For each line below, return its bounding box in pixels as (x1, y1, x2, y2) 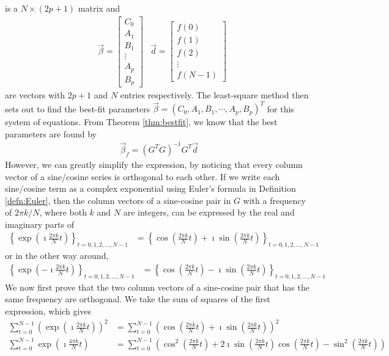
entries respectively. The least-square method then (120, 89, 309, 101)
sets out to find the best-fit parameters (5, 102, 150, 115)
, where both (39, 206, 87, 219)
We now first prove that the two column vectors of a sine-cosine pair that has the (5, 280, 309, 293)
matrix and (78, 2, 120, 14)
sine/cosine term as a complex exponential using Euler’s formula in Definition (5, 182, 296, 195)
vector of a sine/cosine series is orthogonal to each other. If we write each (5, 170, 280, 183)
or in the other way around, (5, 249, 109, 262)
